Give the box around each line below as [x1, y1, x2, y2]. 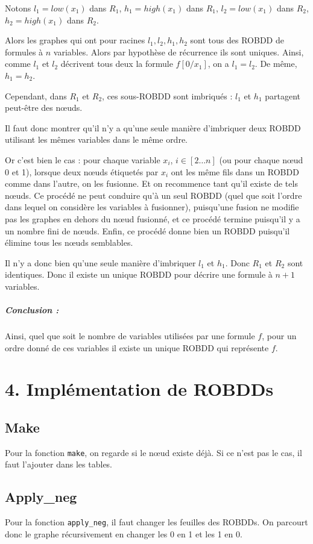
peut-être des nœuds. [5, 101, 83, 114]
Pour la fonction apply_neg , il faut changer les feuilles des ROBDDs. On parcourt [5, 516, 308, 528]
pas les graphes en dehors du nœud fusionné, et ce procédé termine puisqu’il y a [5, 212, 300, 225]
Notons [5, 2, 31, 14]
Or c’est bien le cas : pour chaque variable [5, 153, 160, 166]
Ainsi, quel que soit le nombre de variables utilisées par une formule [5, 330, 255, 342]
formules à [5, 45, 43, 58]
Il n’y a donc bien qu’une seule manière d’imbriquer [5, 256, 196, 269]
